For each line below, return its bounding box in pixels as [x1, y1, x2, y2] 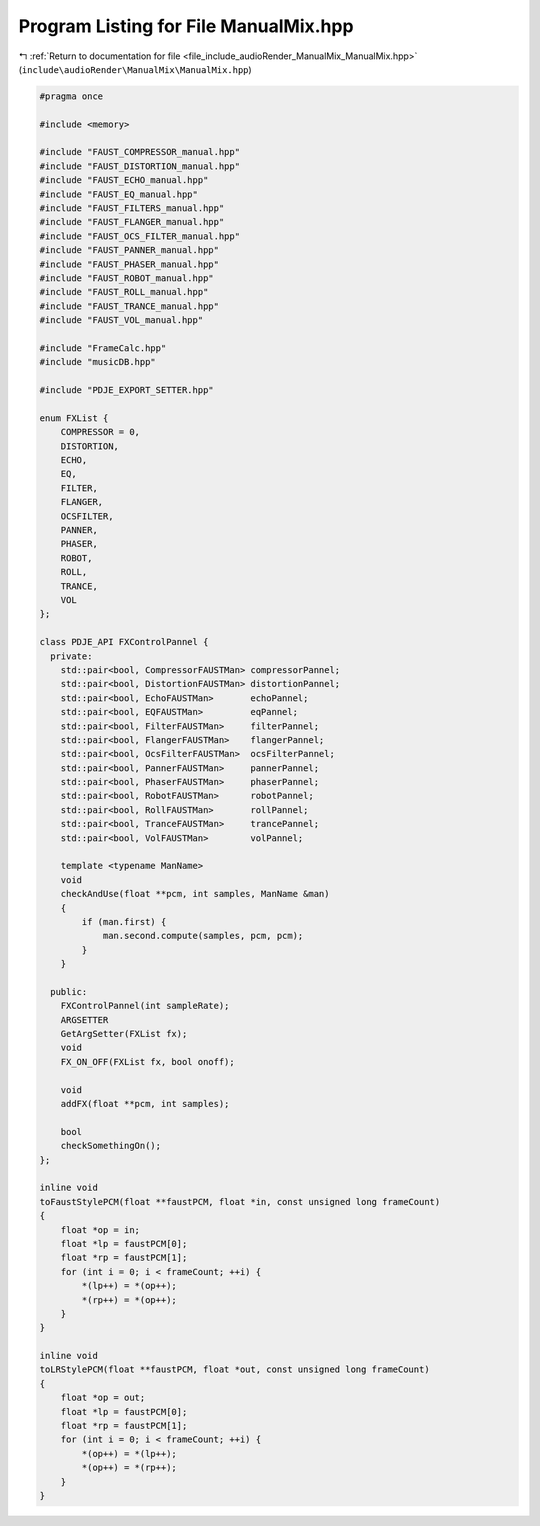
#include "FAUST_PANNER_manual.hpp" [39, 245, 220, 256]
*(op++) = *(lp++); [81, 1448, 177, 1459]
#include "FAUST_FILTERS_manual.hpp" [39, 203, 225, 214]
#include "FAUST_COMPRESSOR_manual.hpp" [39, 146, 240, 158]
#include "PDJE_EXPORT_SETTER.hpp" [39, 385, 214, 396]
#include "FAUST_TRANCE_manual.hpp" [39, 300, 220, 312]
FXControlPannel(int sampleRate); [60, 1000, 230, 1012]
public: [50, 986, 88, 997]
